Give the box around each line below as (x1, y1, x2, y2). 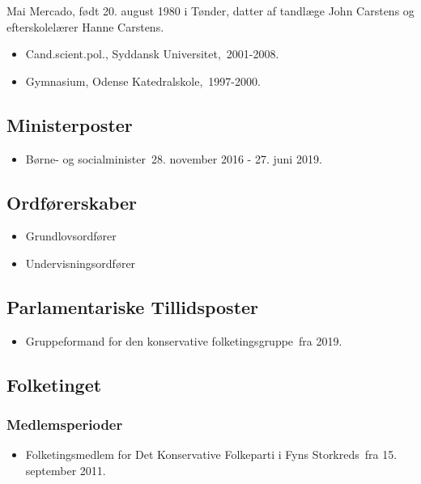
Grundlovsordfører (25, 227, 117, 244)
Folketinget (6, 371, 102, 397)
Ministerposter (6, 112, 133, 137)
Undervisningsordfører (25, 254, 136, 271)
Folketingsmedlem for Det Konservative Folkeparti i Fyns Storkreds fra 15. (25, 446, 398, 463)
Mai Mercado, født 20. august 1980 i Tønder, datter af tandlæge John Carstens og (6, 2, 415, 19)
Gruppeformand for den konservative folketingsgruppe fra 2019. (25, 332, 342, 349)
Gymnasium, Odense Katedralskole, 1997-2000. (25, 72, 261, 89)
